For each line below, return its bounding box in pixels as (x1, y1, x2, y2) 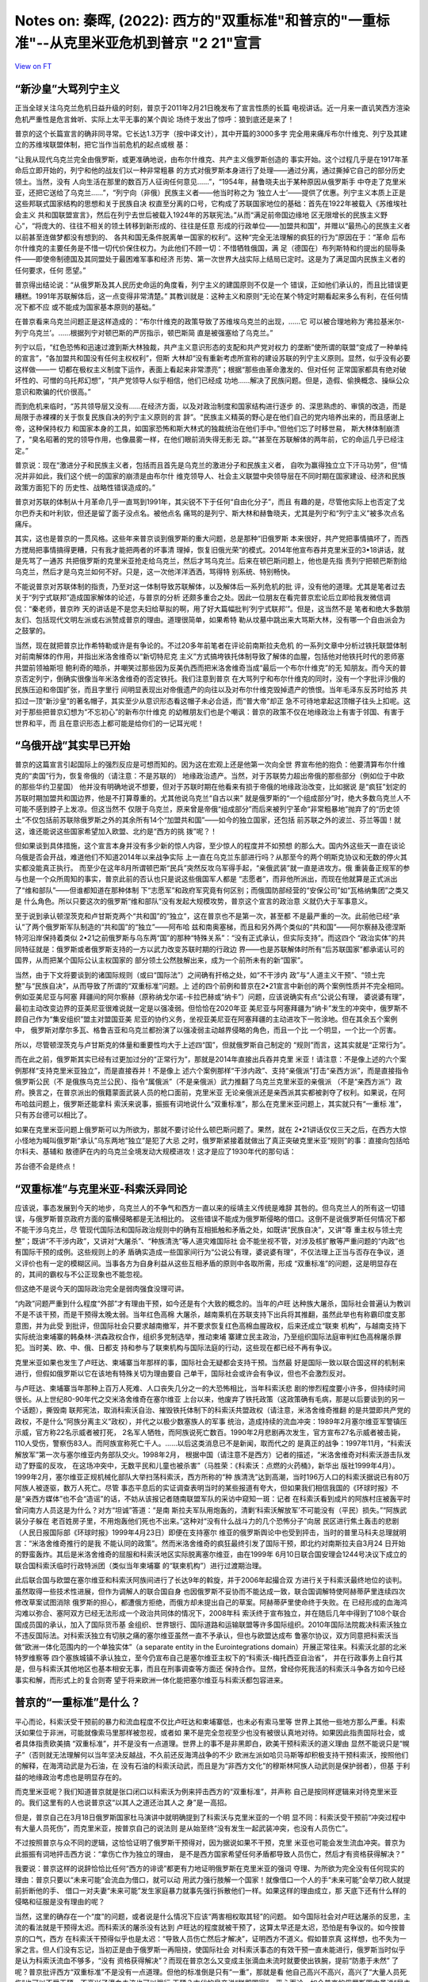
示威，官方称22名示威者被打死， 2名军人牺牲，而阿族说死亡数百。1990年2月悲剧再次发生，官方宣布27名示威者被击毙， (14, 1428, 405, 1437)
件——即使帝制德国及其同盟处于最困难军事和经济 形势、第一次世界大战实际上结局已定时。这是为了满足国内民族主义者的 (14, 254, 406, 264)
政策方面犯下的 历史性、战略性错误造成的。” (14, 482, 156, 492)
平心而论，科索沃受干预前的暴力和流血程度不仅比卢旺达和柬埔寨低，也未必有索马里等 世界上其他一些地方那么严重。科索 (14, 1716, 406, 1726)
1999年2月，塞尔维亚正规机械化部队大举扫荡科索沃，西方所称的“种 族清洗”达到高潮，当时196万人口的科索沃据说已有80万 (14, 1471, 411, 1482)
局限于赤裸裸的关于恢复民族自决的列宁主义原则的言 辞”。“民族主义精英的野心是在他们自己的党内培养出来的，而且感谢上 (14, 412, 405, 422)
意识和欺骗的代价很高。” (14, 387, 91, 396)
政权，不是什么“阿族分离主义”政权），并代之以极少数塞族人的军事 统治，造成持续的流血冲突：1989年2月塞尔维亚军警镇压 (14, 1416, 407, 1426)
